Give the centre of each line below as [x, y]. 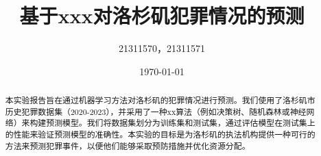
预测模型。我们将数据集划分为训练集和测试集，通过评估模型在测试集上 [181, 123]
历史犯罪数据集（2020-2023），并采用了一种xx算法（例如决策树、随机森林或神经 [156, 111]
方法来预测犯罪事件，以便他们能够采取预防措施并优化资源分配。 [128, 145]
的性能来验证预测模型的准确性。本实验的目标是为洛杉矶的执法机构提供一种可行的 [160, 134]
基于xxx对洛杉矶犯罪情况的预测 [162, 15]
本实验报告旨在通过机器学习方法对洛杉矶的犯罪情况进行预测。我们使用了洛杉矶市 [160, 100]
